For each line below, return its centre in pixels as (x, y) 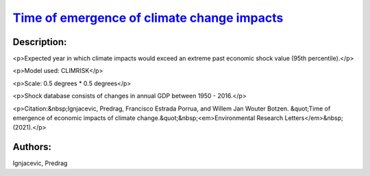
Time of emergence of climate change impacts (148, 18)
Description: (40, 42)
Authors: (32, 147)
